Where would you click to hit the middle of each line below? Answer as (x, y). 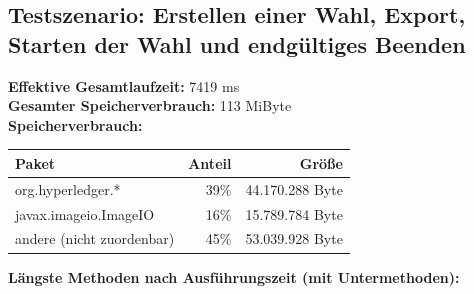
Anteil (210, 162)
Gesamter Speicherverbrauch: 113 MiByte (150, 105)
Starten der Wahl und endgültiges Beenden (237, 43)
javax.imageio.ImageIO (85, 213)
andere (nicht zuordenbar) (95, 238)
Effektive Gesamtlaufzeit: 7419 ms (124, 85)
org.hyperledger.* (68, 188)
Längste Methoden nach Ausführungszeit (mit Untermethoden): (234, 276)
